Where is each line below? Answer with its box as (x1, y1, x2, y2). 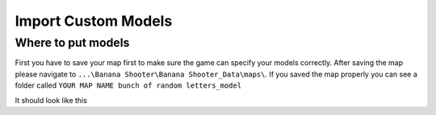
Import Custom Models (15, 12, 173, 30)
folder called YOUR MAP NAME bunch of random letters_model (15, 80, 242, 90)
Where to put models (15, 35, 130, 50)
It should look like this (15, 95, 88, 105)
